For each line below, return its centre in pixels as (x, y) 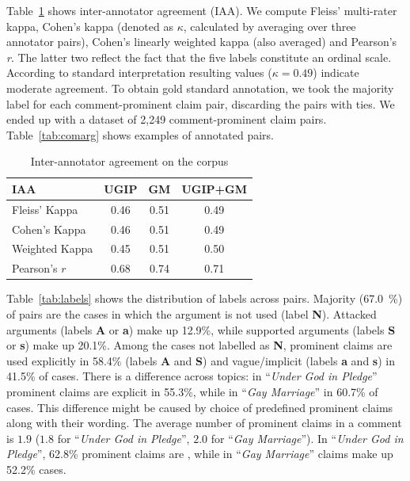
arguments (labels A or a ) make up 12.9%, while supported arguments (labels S (201, 329)
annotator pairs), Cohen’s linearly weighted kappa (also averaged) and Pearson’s (202, 42)
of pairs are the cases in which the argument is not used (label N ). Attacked (192, 314)
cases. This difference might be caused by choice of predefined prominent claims (200, 407)
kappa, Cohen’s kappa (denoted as (90, 26)
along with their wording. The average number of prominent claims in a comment (204, 423)
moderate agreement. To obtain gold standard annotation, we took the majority (200, 88)
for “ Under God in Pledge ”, (123, 438)
